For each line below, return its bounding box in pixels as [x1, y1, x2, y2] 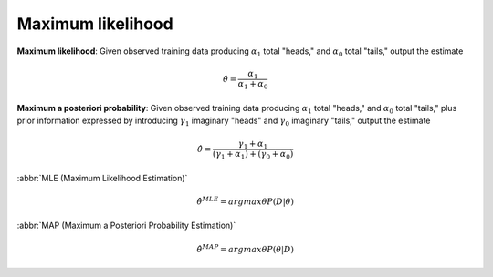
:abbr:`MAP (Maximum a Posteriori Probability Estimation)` [16, 220, 236, 231]
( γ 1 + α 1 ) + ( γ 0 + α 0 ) [212, 149, 294, 161]
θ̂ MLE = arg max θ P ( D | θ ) [196, 195, 295, 207]
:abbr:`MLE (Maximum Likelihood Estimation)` [16, 172, 188, 183]
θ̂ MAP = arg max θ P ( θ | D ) [196, 242, 295, 254]
